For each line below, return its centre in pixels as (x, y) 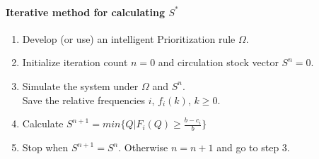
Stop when (45, 147)
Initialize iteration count (75, 62)
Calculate (43, 123)
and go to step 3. (253, 147)
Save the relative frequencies (83, 100)
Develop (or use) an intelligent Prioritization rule (129, 38)
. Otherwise (143, 147)
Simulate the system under (80, 85)
